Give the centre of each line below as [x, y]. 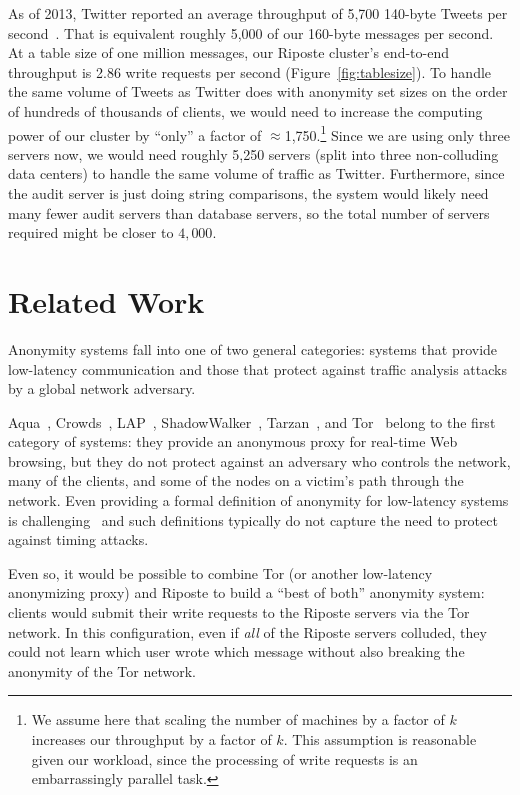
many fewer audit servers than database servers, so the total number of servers [249, 212]
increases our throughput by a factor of [151, 739]
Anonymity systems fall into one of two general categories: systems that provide [253, 348]
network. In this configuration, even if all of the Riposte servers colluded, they [247, 631]
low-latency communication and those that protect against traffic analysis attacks [257, 368]
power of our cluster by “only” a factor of [135, 134]
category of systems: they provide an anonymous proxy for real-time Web [233, 441]
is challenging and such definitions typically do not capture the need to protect [253, 519]
